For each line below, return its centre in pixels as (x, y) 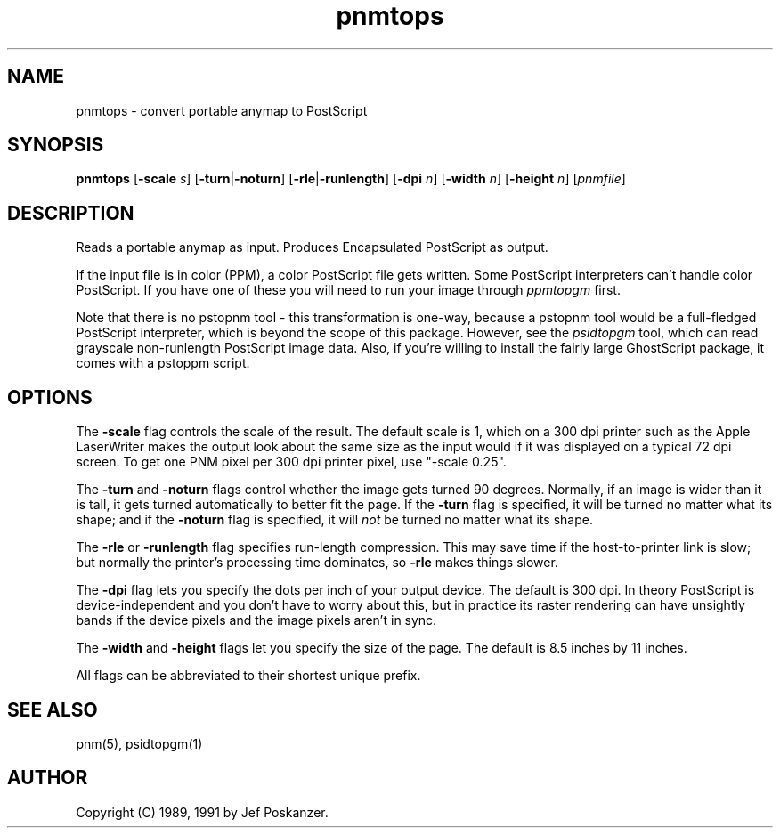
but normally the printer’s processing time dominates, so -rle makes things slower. (317, 563)
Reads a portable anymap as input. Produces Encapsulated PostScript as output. (312, 247)
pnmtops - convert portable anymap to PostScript (222, 110)
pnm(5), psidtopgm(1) (139, 743)
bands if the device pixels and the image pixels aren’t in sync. (256, 620)
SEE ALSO (53, 709)
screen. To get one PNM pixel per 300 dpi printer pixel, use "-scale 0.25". (291, 462)
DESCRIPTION (71, 213)
